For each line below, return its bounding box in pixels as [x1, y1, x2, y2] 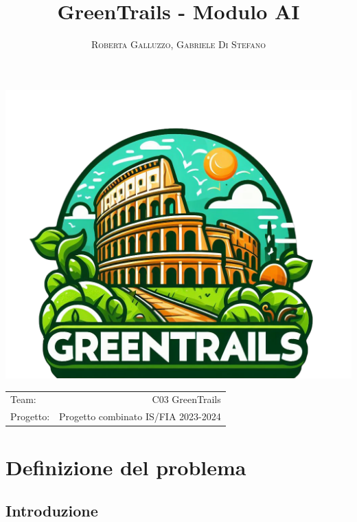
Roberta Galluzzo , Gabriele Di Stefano [91, 37, 266, 52]
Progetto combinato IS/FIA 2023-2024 [59, 409, 221, 424]
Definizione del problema [5, 453, 246, 481]
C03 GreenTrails [152, 392, 221, 406]
